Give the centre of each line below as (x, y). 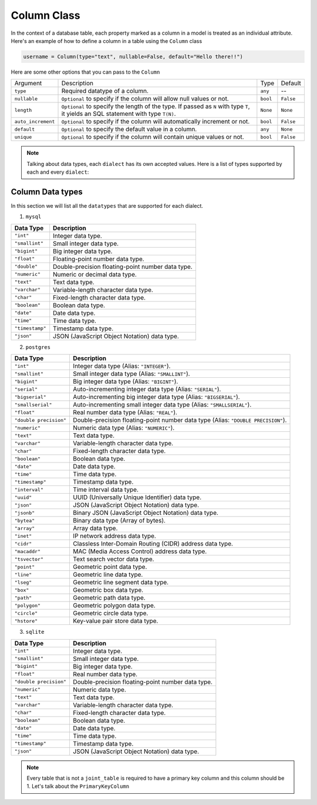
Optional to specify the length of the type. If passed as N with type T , (156, 107)
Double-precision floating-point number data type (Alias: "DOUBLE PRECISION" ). (180, 420)
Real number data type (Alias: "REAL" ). (125, 413)
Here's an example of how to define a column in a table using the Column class (107, 41)
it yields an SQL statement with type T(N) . (119, 114)
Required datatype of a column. (105, 91)
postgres (38, 347)
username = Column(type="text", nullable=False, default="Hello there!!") (133, 56)
